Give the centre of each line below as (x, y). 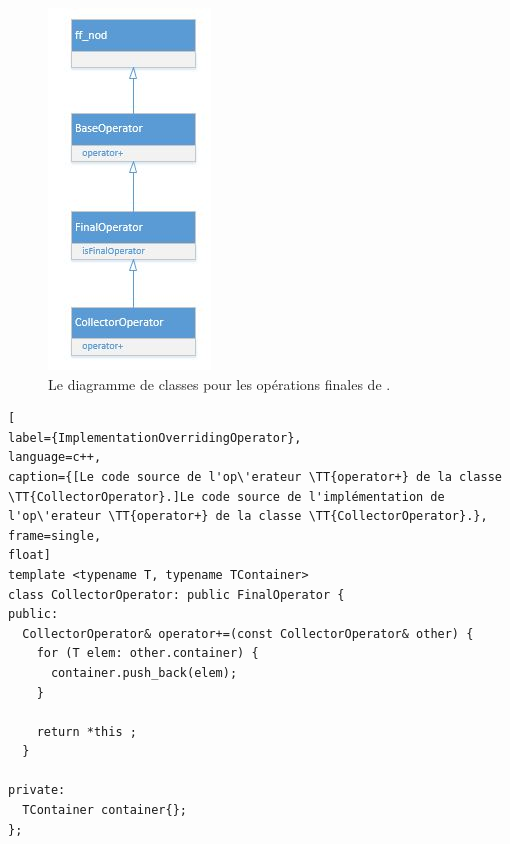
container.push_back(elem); (144, 672)
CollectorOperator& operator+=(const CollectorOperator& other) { (248, 633)
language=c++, (55, 457)
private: (37, 790)
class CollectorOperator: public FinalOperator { (176, 594)
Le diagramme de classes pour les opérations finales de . (219, 383)
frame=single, (55, 535)
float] (29, 555)
